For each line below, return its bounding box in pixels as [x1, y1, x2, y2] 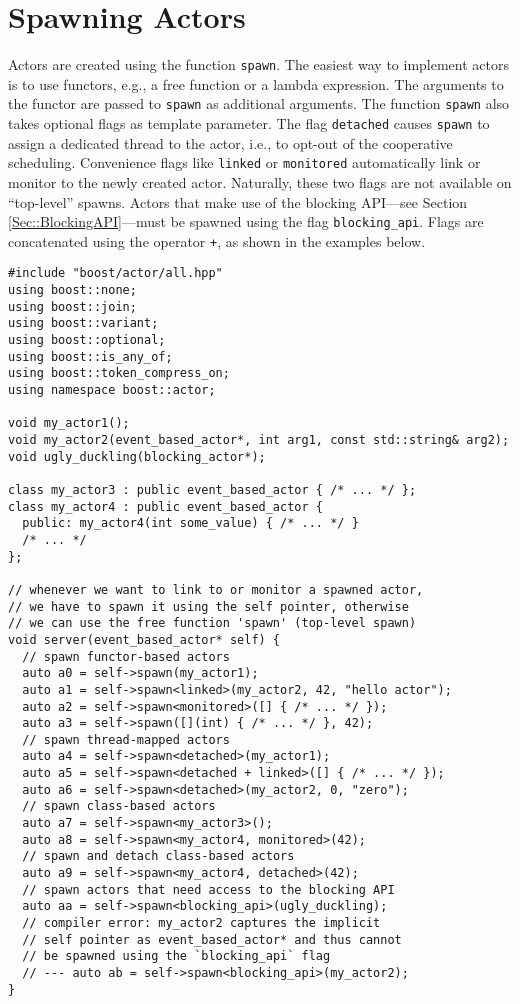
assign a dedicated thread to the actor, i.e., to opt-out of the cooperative [8, 132, 453, 153]
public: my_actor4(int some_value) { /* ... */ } [22, 516, 359, 531]
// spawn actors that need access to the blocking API [22, 882, 395, 897]
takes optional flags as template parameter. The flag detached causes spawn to [8, 113, 490, 134]
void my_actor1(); [8, 416, 130, 431]
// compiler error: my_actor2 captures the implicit [22, 916, 381, 931]
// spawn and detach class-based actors [22, 849, 295, 864]
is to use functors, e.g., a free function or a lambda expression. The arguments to [8, 73, 504, 94]
